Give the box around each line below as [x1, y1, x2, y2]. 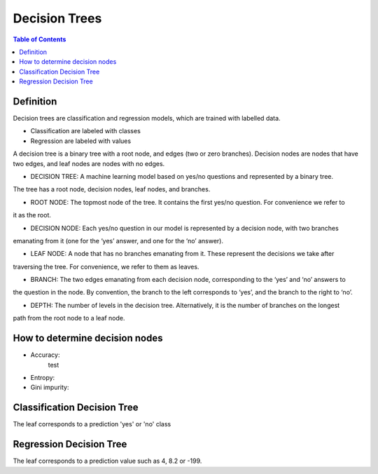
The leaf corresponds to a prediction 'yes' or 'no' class [13, 420, 171, 428]
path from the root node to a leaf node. [13, 314, 125, 323]
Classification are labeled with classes [30, 127, 141, 135]
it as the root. [13, 211, 52, 219]
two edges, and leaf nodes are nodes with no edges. [13, 159, 165, 168]
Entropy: [30, 373, 55, 381]
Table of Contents [13, 35, 66, 43]
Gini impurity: [30, 383, 69, 392]
